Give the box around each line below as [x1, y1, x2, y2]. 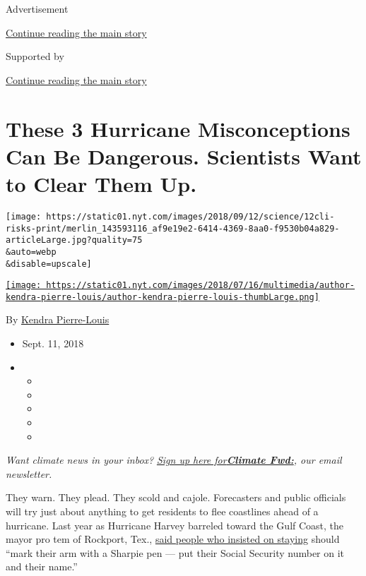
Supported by [6, 49, 64, 64]
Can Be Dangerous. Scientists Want [6, 141, 362, 170]
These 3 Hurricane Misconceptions [6, 114, 350, 143]
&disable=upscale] [6, 258, 92, 269]
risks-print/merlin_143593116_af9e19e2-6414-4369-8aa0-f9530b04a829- [6, 223, 340, 234]
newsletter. [6, 466, 52, 481]
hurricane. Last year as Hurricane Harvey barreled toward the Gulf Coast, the [6, 517, 344, 532]
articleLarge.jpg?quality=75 [6, 235, 143, 246]
